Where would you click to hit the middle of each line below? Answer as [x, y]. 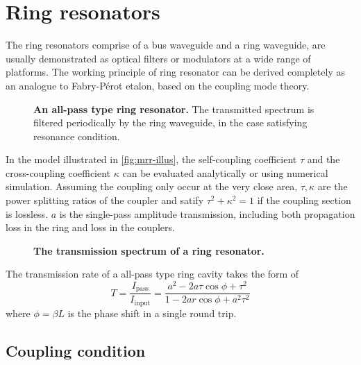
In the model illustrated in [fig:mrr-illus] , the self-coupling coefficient [151, 159]
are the [333, 186]
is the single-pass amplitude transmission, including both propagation [207, 213]
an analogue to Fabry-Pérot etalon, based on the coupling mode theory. [158, 85]
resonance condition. [77, 136]
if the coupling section [304, 200]
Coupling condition [76, 350]
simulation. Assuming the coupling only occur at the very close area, [152, 186]
